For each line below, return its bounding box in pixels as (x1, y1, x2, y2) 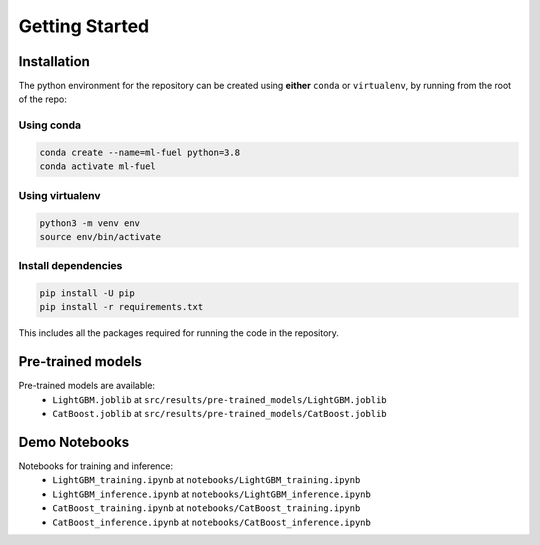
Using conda (18, 118, 82, 132)
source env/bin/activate (39, 231, 162, 242)
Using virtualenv (18, 188, 101, 202)
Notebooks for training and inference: (18, 460, 174, 472)
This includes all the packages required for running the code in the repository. (18, 327, 340, 339)
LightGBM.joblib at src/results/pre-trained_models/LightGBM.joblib (52, 393, 387, 405)
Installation (18, 53, 90, 70)
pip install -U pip (39, 288, 135, 299)
